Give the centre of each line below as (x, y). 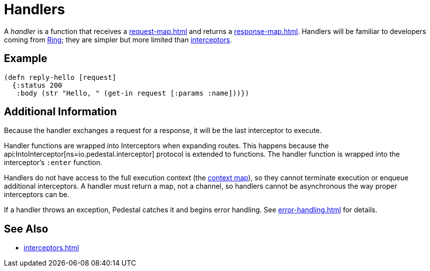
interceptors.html (52, 248)
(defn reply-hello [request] (60, 77)
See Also (26, 229)
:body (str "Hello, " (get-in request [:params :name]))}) (133, 93)
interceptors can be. (37, 195)
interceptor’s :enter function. (53, 163)
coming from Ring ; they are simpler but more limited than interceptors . (118, 39)
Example (26, 59)
